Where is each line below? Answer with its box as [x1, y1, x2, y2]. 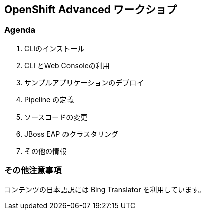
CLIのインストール [24, 44, 85, 53]
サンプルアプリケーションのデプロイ [24, 78, 144, 87]
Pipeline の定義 [24, 95, 74, 104]
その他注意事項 [4, 165, 62, 176]
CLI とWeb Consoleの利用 [24, 61, 110, 70]
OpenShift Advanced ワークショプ [4, 3, 177, 16]
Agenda [4, 25, 35, 35]
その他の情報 [24, 146, 66, 155]
